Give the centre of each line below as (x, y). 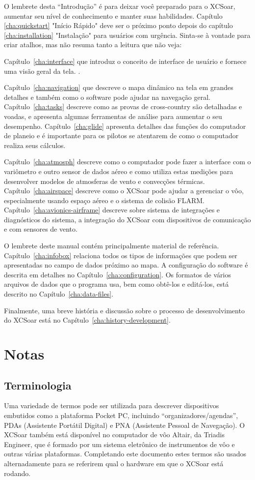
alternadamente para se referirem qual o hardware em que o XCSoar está (114, 463)
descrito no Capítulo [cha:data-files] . (59, 294)
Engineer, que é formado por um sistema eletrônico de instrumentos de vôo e (119, 444)
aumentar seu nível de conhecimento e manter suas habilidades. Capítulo (113, 15)
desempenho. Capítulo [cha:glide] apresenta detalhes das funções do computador (125, 126)
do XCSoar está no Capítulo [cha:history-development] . (87, 320)
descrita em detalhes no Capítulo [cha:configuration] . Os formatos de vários (117, 274)
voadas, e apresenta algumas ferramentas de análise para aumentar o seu (113, 116)
